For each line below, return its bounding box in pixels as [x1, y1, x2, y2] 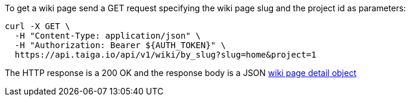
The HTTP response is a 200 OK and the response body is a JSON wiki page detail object [5, 68, 356, 78]
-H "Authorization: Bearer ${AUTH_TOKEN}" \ [14, 40, 226, 50]
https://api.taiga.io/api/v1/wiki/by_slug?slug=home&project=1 [14, 50, 316, 59]
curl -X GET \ [5, 21, 70, 31]
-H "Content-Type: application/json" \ [14, 31, 201, 40]
